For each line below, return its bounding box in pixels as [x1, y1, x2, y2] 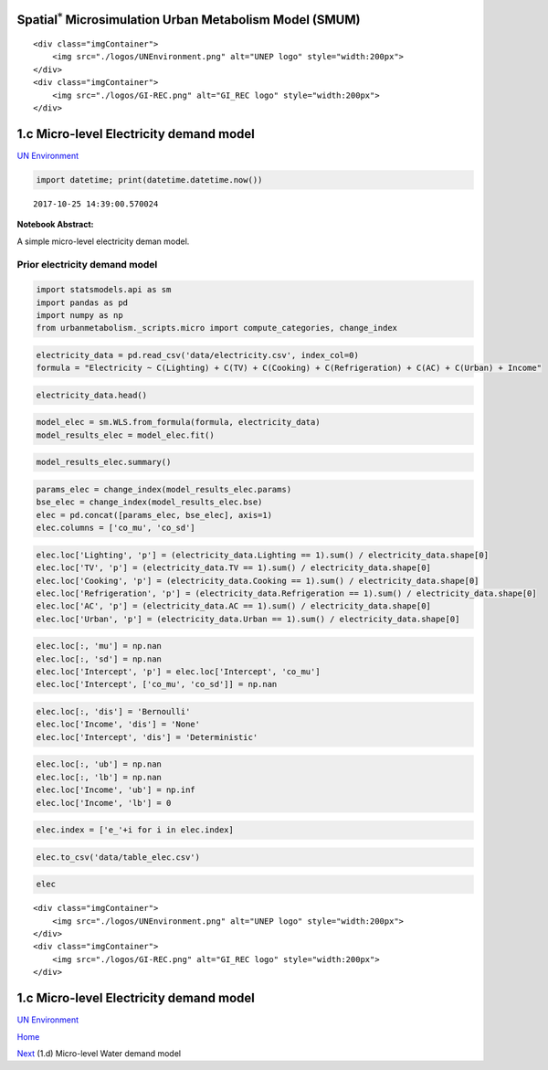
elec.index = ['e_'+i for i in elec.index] [36, 825, 235, 835]
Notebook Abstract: [16, 219, 94, 230]
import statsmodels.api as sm [36, 284, 172, 295]
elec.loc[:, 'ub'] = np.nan [36, 759, 162, 769]
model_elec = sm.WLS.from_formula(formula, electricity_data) [36, 417, 321, 428]
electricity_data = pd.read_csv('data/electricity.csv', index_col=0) [36, 350, 360, 360]
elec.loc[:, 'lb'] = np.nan [36, 772, 162, 782]
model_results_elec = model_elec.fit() [36, 429, 215, 440]
